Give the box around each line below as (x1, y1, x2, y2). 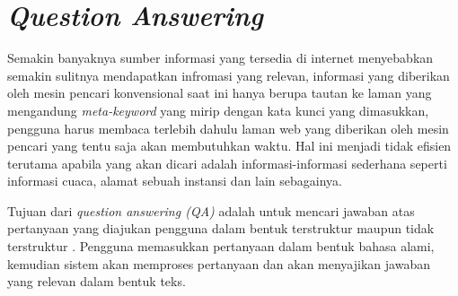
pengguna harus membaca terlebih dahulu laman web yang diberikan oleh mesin (7, 118, 449, 137)
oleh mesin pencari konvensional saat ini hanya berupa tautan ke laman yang (7, 83, 432, 102)
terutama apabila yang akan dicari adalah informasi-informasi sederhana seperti (7, 153, 447, 172)
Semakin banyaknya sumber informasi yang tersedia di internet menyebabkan (7, 48, 434, 67)
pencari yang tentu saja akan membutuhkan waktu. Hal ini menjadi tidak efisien (7, 136, 452, 155)
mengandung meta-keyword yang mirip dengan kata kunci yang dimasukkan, (7, 100, 429, 119)
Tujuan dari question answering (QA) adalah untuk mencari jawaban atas (7, 201, 415, 220)
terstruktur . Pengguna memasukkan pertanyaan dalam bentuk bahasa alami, (7, 237, 435, 256)
